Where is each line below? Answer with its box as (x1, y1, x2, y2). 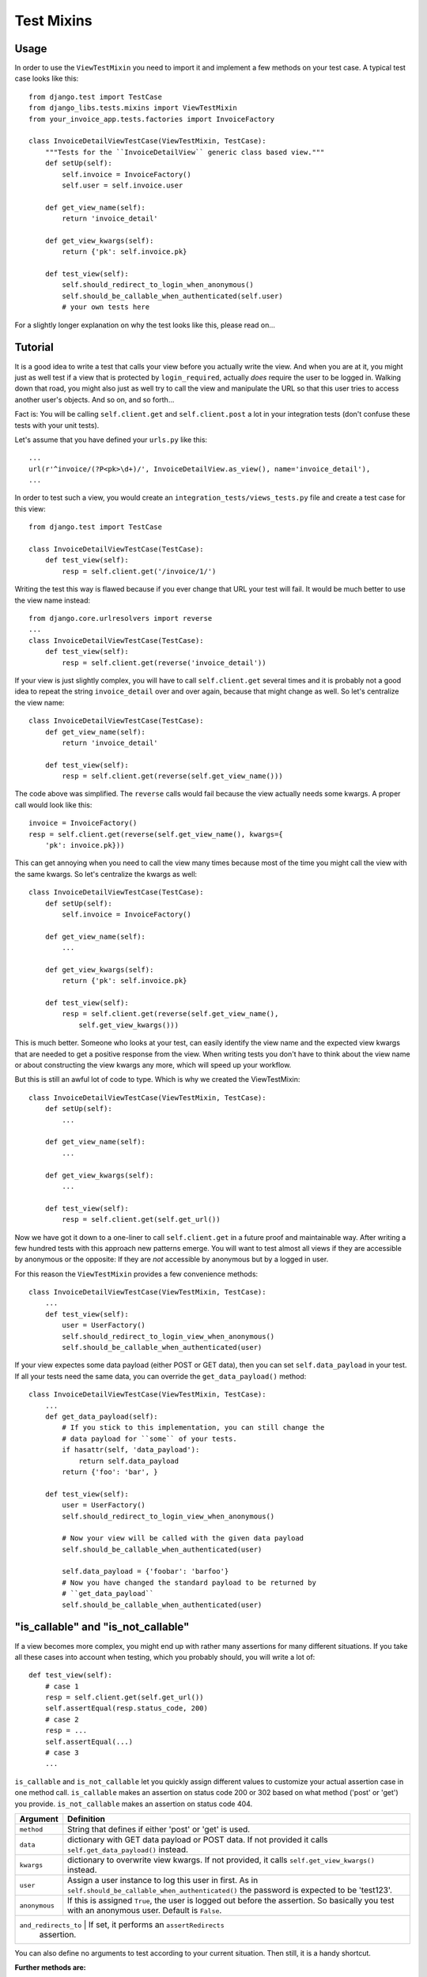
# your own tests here (62, 303, 150, 312)
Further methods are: (14, 1963, 86, 1972)
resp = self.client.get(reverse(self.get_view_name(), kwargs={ (28, 830, 284, 838)
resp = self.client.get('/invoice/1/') (62, 566, 217, 576)
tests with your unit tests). (14, 420, 100, 430)
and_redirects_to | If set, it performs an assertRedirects (19, 1919, 225, 1930)
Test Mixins (14, 12, 93, 29)
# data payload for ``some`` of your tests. (62, 1434, 237, 1443)
